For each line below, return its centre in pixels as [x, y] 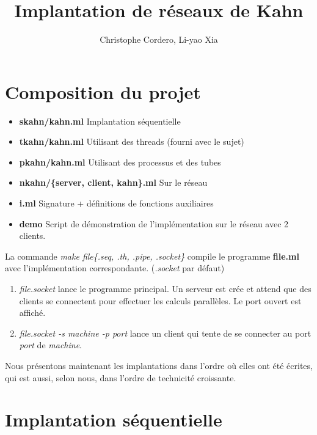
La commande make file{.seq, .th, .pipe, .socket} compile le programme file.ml [152, 256]
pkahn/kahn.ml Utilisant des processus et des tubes [120, 162]
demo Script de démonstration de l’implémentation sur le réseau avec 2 [154, 223]
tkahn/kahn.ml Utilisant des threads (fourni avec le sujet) [132, 141]
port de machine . [50, 345]
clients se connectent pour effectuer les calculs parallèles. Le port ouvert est [160, 300]
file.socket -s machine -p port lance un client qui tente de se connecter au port [165, 333]
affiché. [32, 313]
